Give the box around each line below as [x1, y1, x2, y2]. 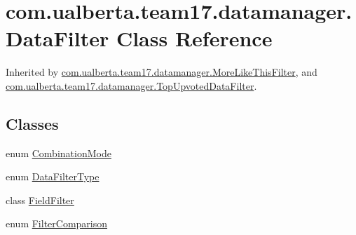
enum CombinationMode [6, 145, 111, 160]
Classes [6, 112, 59, 134]
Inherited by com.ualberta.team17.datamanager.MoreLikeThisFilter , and [6, 65, 317, 79]
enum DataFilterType [6, 169, 100, 184]
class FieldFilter [6, 192, 74, 207]
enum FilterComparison [6, 216, 108, 231]
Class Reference [116, 24, 273, 53]
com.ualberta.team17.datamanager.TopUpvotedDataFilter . [6, 78, 257, 93]
